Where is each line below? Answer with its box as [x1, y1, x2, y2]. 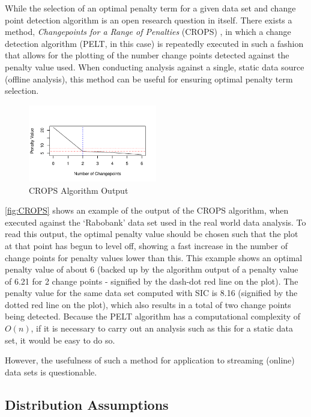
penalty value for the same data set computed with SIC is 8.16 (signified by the [5, 286, 298, 299]
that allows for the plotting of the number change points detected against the [5, 49, 289, 61]
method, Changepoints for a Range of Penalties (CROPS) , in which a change [5, 25, 291, 38]
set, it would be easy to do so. [5, 333, 115, 346]
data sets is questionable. [5, 365, 97, 378]
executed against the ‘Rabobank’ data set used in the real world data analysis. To [5, 215, 306, 228]
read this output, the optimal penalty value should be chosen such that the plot [5, 227, 298, 240]
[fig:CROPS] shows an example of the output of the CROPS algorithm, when [5, 204, 289, 217]
